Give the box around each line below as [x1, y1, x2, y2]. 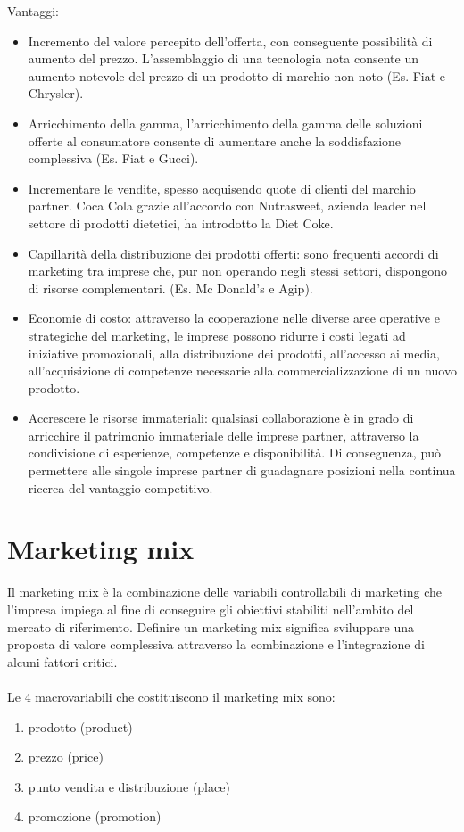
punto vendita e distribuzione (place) [28, 777, 230, 795]
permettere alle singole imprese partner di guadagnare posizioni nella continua [28, 461, 456, 480]
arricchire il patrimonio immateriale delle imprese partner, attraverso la [28, 425, 419, 444]
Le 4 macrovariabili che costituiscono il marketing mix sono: [7, 687, 336, 705]
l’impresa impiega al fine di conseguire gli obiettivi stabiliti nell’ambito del [7, 599, 414, 618]
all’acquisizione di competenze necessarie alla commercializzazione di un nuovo [28, 361, 457, 380]
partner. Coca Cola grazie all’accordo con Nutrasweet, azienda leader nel [28, 196, 427, 215]
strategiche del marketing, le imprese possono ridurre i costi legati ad [28, 325, 406, 344]
